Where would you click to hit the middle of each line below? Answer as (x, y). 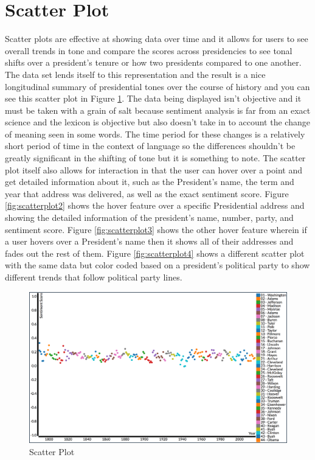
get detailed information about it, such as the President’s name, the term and (150, 182)
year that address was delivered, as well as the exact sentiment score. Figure (147, 193)
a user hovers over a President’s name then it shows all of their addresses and (149, 241)
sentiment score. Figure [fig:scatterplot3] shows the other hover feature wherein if (156, 229)
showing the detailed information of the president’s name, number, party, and (149, 218)
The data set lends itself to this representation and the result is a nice (135, 74)
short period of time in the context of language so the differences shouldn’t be (150, 146)
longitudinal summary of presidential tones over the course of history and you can (157, 86)
